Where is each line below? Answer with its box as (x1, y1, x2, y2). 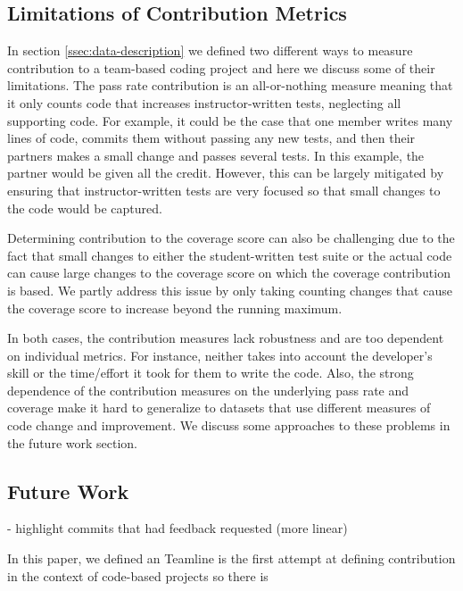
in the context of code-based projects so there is (7, 566, 269, 585)
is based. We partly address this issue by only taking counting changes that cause (7, 280, 452, 299)
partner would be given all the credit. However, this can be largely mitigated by (7, 163, 444, 182)
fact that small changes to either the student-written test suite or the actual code (7, 246, 452, 264)
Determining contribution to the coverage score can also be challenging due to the (7, 229, 455, 247)
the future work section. (7, 433, 137, 452)
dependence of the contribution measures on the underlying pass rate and (7, 380, 409, 399)
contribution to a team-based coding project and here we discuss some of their (7, 58, 435, 77)
